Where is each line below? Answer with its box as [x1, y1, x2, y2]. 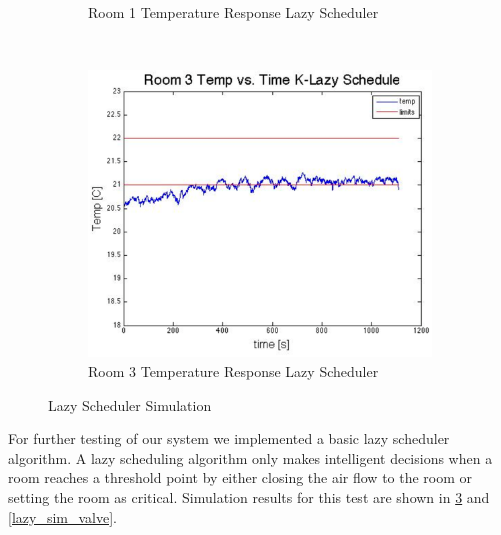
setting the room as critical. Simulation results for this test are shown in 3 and [8, 486, 490, 507]
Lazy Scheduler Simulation [48, 394, 212, 415]
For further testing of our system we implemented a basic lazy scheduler [8, 428, 450, 449]
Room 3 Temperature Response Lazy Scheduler [88, 361, 379, 381]
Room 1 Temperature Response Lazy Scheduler [88, 2, 379, 22]
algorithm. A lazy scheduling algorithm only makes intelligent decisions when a [8, 447, 493, 468]
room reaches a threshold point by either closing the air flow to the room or [8, 467, 473, 488]
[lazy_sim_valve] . [8, 506, 117, 527]
